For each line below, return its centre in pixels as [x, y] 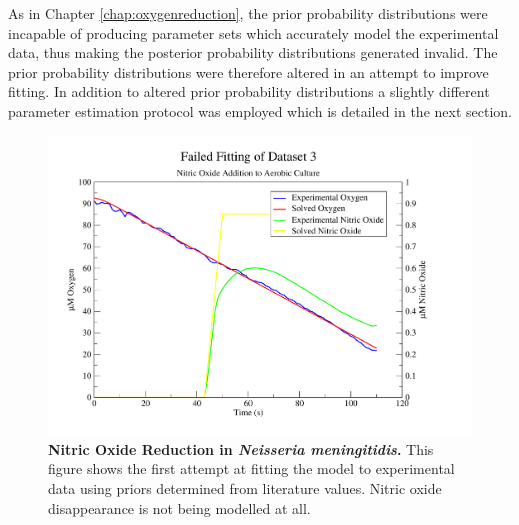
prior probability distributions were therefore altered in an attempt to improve [248, 71]
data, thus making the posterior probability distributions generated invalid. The [253, 52]
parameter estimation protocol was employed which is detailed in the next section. [260, 110]
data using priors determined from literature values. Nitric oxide [245, 488]
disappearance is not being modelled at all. [179, 507]
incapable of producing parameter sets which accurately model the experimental [253, 32]
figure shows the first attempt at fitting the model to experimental [251, 468]
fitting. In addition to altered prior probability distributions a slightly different [249, 91]
